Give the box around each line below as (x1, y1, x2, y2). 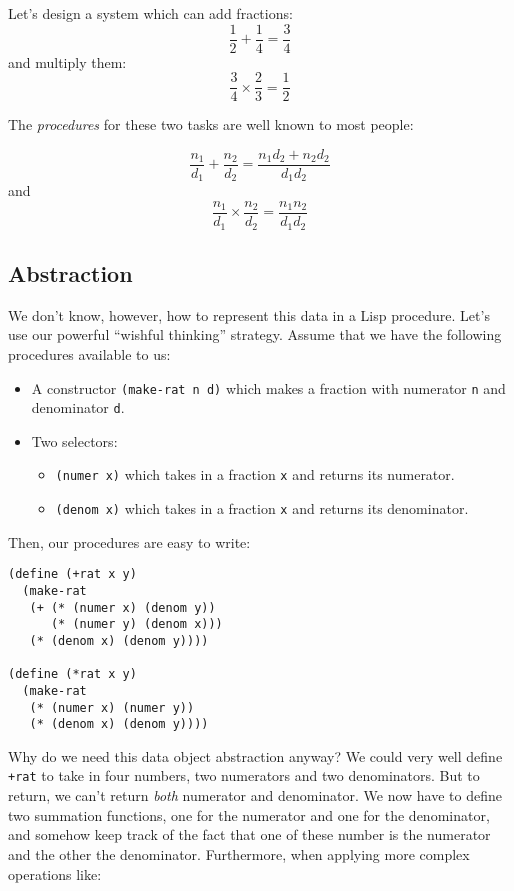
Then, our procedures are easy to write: (8, 531, 251, 552)
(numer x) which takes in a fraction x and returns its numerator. (55, 464, 455, 485)
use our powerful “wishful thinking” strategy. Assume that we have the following (8, 324, 502, 345)
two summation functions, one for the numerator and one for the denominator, (8, 804, 490, 825)
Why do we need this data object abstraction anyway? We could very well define (8, 745, 503, 766)
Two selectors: (31, 430, 118, 451)
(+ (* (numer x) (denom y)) (29, 600, 216, 615)
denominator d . (31, 397, 125, 418)
